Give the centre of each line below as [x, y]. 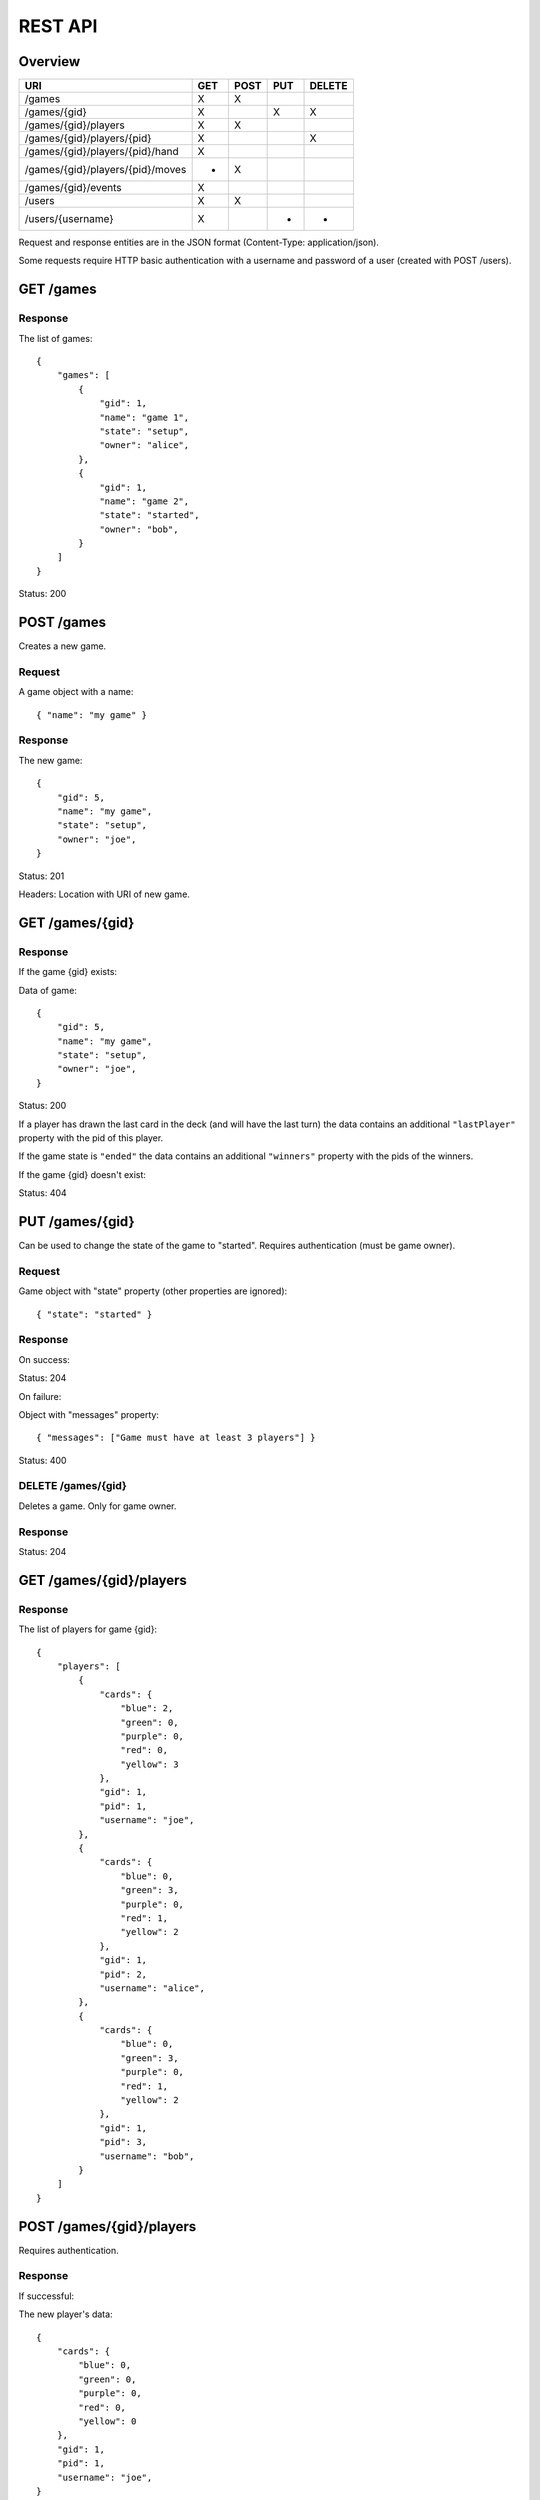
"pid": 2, [123, 1974]
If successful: [46, 2296]
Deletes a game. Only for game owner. [97, 1506]
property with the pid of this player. [91, 1138]
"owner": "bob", [139, 529]
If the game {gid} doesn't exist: [82, 1174]
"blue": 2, [147, 1708]
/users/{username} [69, 219]
